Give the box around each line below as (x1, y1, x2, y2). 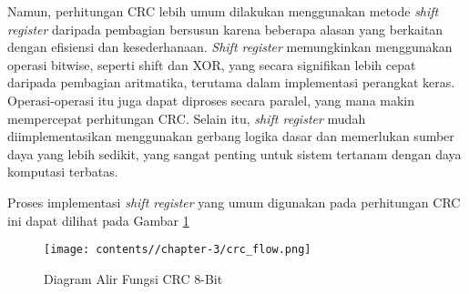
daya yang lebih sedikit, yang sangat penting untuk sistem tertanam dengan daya (7, 144, 462, 163)
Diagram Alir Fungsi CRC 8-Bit (44, 269, 223, 288)
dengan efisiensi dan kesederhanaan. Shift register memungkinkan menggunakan (7, 37, 453, 56)
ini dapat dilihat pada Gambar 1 (7, 210, 189, 229)
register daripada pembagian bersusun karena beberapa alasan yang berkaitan (7, 19, 444, 38)
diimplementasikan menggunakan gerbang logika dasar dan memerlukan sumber (7, 127, 454, 146)
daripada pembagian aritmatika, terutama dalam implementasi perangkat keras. (7, 73, 455, 92)
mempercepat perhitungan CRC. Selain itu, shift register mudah (7, 108, 366, 127)
